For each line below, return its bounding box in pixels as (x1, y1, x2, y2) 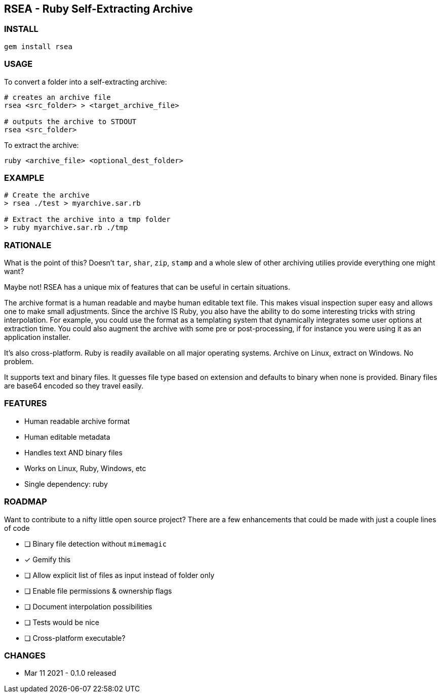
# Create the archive (4, 191, 90, 200)
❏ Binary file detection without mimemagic (24, 539, 167, 548)
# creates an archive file (4, 93, 111, 101)
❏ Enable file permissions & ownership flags (24, 586, 172, 595)
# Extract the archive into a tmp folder (4, 215, 171, 224)
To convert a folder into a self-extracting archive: (4, 77, 167, 86)
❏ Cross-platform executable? (24, 633, 126, 642)
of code (4, 523, 30, 532)
